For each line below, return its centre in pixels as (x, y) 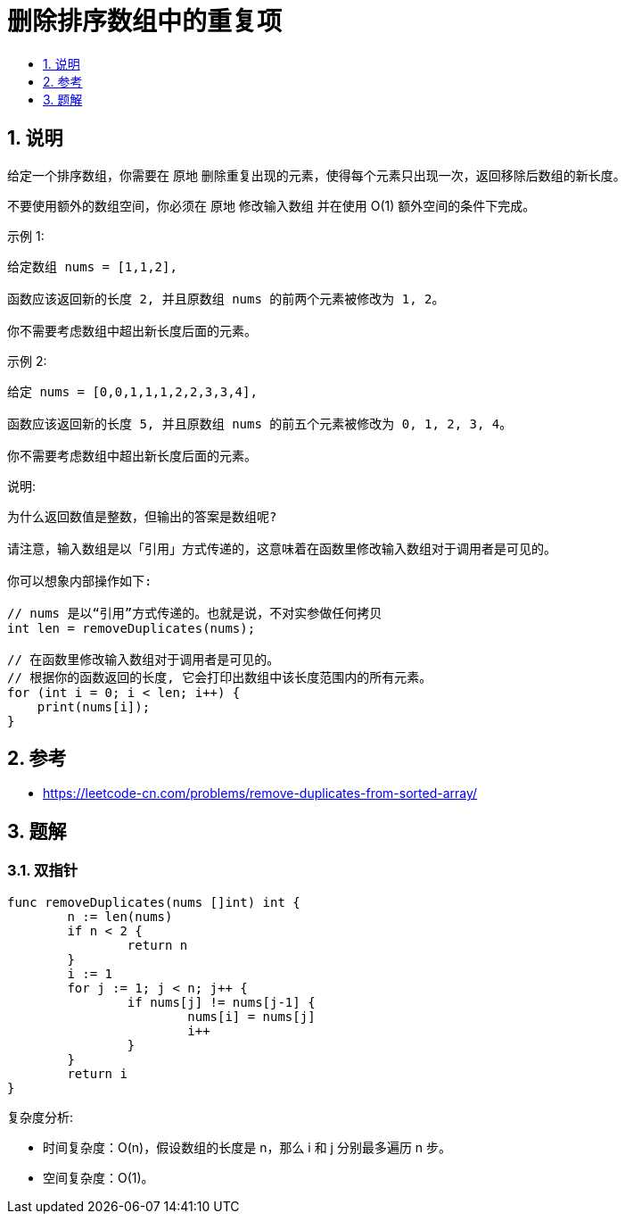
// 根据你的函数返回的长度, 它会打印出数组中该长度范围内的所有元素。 (220, 677)
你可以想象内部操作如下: (80, 581)
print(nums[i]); (94, 706)
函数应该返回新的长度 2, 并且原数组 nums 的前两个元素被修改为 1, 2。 (226, 299)
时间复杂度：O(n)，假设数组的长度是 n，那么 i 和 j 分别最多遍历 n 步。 (247, 1147)
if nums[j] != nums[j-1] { (221, 1002)
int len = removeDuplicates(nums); (132, 628)
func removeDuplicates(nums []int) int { (154, 902)
